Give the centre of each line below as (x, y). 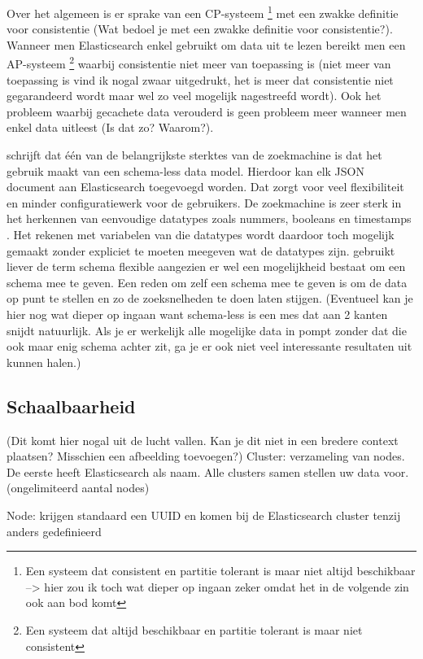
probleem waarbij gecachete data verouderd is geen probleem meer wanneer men (207, 111)
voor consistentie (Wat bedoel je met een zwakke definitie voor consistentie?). (200, 29)
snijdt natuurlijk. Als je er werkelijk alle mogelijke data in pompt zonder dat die (207, 330)
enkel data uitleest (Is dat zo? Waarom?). (110, 127)
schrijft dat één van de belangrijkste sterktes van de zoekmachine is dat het (194, 155)
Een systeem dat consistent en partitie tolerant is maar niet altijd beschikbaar (220, 571)
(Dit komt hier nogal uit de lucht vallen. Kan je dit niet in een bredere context (203, 440)
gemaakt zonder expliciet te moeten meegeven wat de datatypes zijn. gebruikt (201, 250)
